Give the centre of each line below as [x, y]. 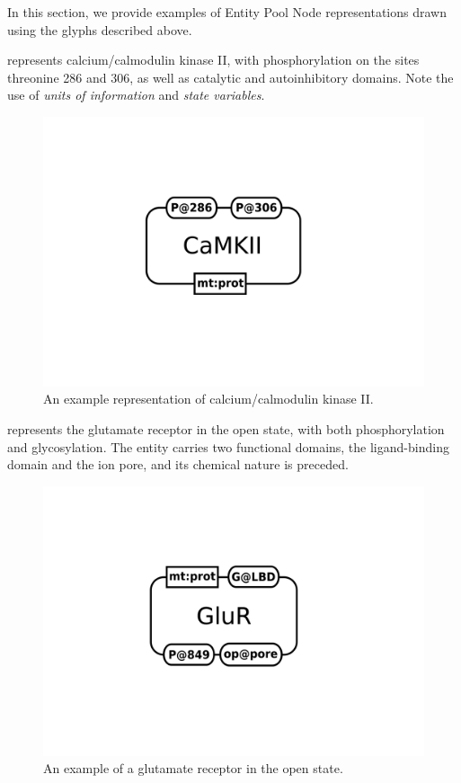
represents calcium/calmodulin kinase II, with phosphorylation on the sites [213, 60]
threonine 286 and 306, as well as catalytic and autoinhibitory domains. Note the [230, 77]
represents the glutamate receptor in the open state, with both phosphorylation [226, 428]
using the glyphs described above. [100, 29]
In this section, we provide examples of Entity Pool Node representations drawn [227, 12]
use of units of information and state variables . [136, 95]
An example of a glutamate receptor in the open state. [193, 768]
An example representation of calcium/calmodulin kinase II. [208, 399]
